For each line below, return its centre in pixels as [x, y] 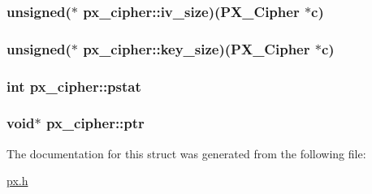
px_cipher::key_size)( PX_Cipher [197, 48]
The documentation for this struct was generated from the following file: [186, 153]
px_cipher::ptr [95, 123]
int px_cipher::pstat [74, 86]
